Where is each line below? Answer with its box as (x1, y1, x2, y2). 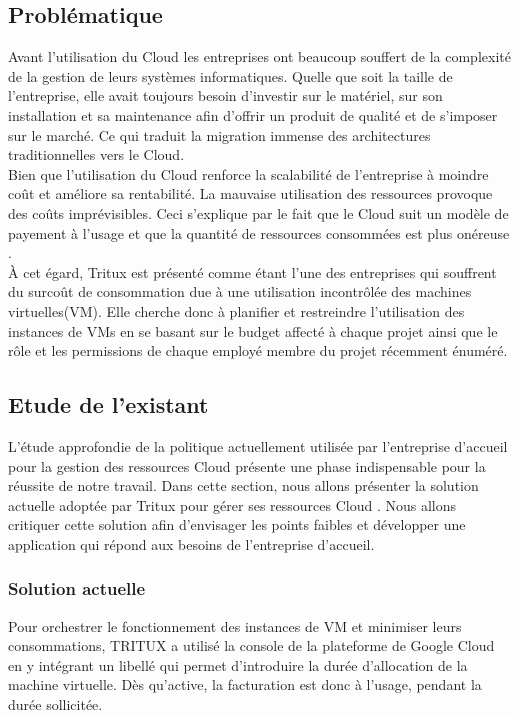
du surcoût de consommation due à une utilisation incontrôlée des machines (8, 281, 472, 302)
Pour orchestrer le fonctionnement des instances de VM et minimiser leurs (8, 615, 462, 636)
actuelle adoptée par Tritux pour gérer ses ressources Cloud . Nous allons (8, 494, 457, 515)
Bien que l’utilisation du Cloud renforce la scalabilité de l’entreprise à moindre (8, 163, 489, 184)
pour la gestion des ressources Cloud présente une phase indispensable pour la (8, 455, 486, 476)
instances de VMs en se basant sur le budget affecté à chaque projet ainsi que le (8, 320, 498, 341)
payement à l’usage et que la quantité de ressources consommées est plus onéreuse (8, 222, 510, 243)
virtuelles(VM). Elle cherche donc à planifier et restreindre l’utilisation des (8, 300, 465, 321)
